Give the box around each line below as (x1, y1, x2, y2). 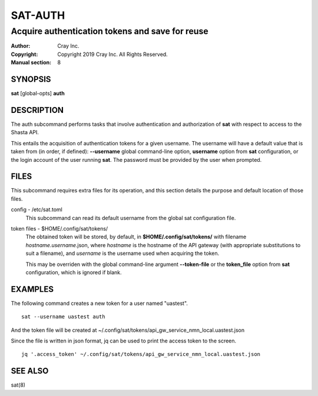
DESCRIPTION (11, 105, 64, 115)
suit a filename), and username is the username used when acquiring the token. (25, 250, 220, 257)
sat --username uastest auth (21, 314, 105, 320)
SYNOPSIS (11, 74, 51, 84)
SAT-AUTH (11, 9, 65, 22)
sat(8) (11, 381, 26, 388)
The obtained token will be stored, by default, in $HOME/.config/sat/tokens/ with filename (25, 233, 247, 241)
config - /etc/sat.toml (11, 206, 63, 213)
